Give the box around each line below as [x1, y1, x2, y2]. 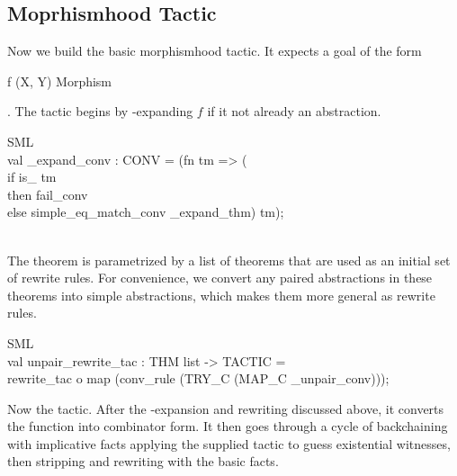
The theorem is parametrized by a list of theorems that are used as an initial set [7, 250, 451, 269]
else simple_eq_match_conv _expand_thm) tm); [7, 202, 284, 221]
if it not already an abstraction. [207, 102, 381, 121]
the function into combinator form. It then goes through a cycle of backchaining [7, 417, 448, 436]
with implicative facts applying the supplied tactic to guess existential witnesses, [7, 434, 451, 453]
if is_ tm [7, 167, 57, 186]
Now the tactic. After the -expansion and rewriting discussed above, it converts [7, 399, 444, 418]
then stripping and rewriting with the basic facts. [7, 452, 279, 471]
